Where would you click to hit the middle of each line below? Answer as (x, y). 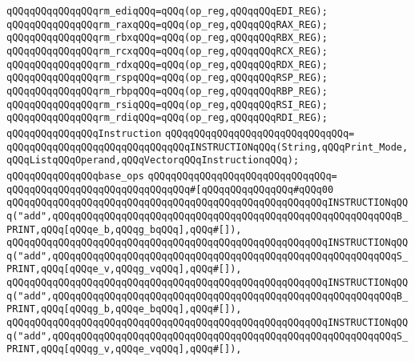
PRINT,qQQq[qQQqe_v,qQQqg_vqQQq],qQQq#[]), (124, 269)
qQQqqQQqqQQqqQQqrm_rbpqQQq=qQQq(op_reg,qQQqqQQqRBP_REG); (167, 91)
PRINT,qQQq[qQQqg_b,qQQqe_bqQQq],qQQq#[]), (124, 309)
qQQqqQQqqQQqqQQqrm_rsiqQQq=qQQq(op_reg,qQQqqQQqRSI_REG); (167, 104)
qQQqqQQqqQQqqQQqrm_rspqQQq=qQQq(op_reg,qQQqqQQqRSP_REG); (167, 78)
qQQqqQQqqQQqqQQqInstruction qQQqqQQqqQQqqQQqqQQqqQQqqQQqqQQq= (181, 133)
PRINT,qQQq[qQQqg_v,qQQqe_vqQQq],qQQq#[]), (124, 349)
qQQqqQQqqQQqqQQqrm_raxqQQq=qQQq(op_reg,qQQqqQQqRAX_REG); (167, 24)
